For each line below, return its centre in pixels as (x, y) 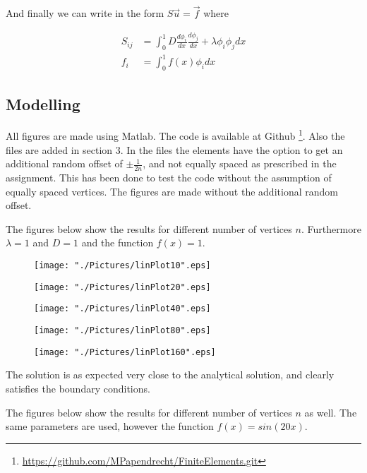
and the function (118, 243)
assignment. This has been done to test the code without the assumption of (169, 178)
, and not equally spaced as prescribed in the (240, 163)
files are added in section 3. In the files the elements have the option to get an (174, 149)
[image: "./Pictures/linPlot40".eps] (122, 309)
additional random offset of (64, 163)
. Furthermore (331, 228)
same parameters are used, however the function (110, 426)
